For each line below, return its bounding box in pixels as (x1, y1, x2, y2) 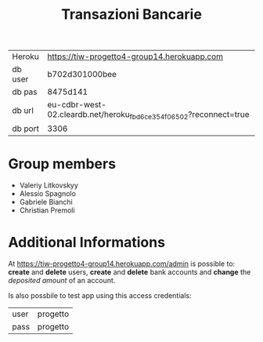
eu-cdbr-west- (46, 100, 107, 111)
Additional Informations (8, 233, 166, 251)
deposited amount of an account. (8, 276, 116, 286)
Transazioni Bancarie (61, 5, 202, 24)
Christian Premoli (19, 206, 76, 215)
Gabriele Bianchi (19, 198, 73, 207)
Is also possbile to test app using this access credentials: (8, 291, 192, 300)
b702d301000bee (46, 69, 117, 80)
